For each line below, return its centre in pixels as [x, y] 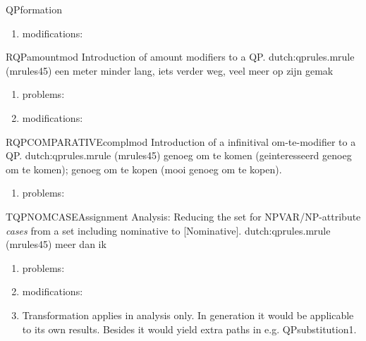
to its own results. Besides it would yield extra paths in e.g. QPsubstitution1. [189, 329]
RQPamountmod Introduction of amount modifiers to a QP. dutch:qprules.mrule [180, 57]
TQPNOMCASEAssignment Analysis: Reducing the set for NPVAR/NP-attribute [183, 216]
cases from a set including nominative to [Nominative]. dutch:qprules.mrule [168, 230]
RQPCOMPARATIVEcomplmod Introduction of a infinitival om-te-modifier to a [181, 141]
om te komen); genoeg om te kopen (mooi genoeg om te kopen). [144, 169]
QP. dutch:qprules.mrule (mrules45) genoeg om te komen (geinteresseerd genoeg [179, 155]
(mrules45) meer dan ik [56, 244]
